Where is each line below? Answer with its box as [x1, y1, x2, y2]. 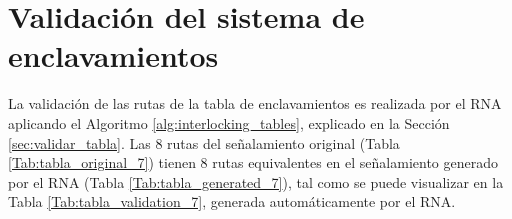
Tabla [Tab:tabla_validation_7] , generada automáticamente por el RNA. [8, 191, 456, 212]
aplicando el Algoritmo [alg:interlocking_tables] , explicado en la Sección [8, 112, 450, 133]
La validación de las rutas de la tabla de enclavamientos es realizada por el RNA [8, 93, 502, 114]
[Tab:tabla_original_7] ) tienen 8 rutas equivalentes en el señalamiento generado [8, 152, 498, 173]
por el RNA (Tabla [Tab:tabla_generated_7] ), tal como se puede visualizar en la [8, 171, 504, 192]
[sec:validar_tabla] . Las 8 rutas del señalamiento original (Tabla [8, 132, 400, 153]
